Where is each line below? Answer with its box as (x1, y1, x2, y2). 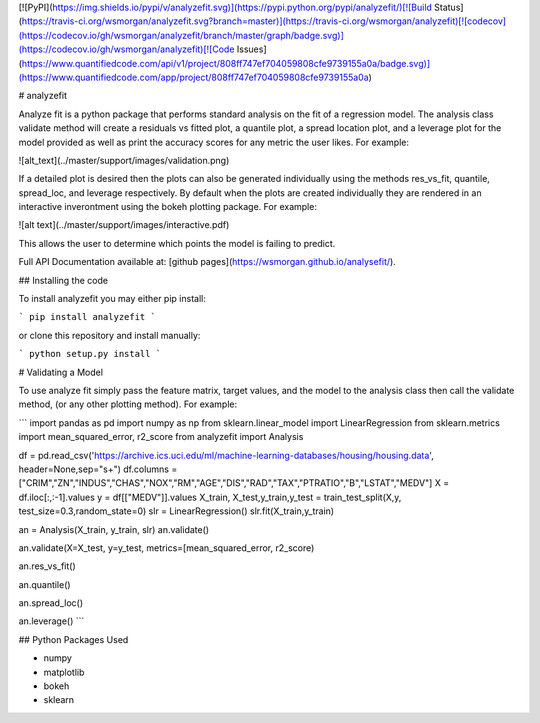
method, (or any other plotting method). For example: (18, 398, 238, 410)
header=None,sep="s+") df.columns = (18, 463, 178, 475)
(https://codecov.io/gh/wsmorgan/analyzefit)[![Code (18, 43, 235, 55)
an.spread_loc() (18, 597, 84, 609)
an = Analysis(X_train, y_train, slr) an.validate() (18, 523, 210, 535)
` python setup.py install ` (18, 348, 162, 360)
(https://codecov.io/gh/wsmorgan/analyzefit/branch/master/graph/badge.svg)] (18, 29, 344, 41)
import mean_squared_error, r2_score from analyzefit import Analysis (18, 431, 304, 443)
